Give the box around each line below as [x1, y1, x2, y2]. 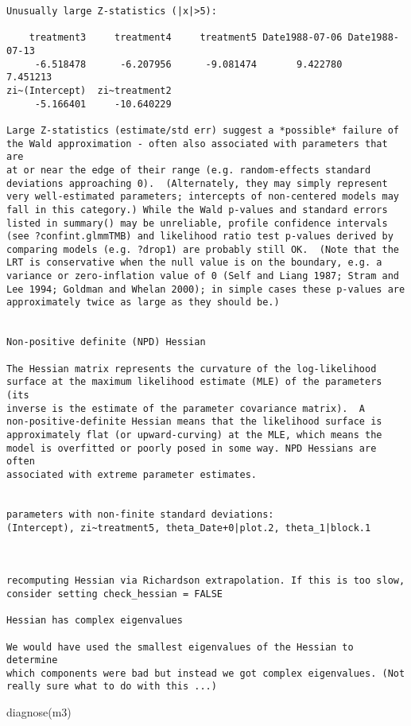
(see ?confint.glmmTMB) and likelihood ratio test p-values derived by [6, 231, 394, 243]
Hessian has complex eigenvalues [6, 615, 183, 627]
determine [6, 654, 58, 666]
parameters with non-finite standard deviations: [6, 508, 274, 520]
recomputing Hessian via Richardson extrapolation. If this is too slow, [6, 575, 405, 587]
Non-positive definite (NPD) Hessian [6, 336, 206, 348]
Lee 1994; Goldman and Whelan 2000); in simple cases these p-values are [6, 283, 405, 295]
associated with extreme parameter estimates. [6, 468, 257, 480]
